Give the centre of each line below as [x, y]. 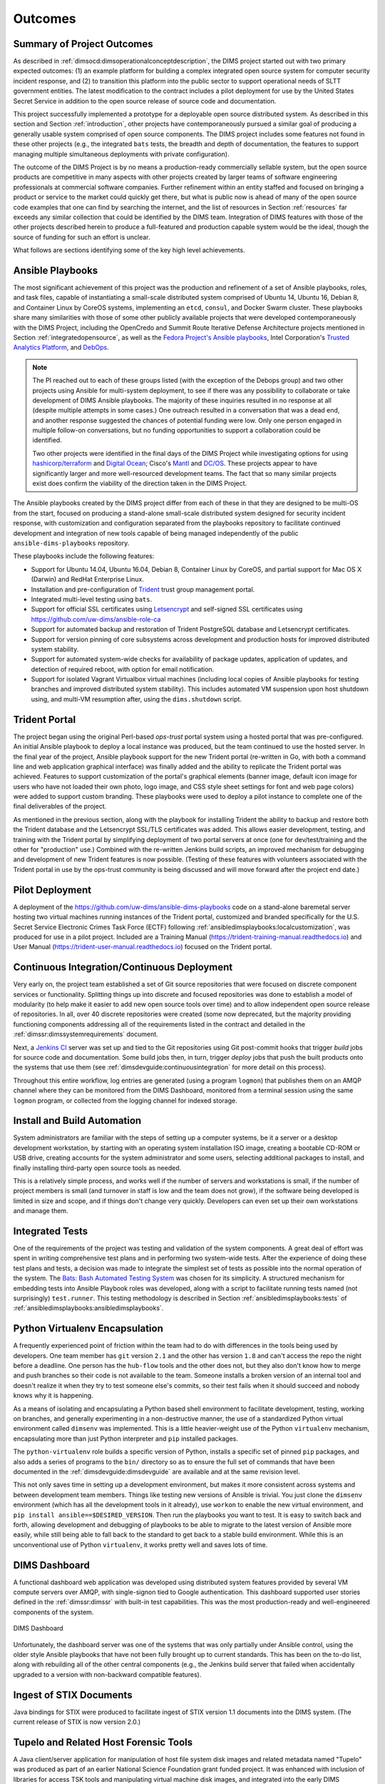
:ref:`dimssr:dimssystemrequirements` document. [86, 1034]
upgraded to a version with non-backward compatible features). [107, 1674]
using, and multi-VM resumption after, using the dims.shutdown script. [137, 699]
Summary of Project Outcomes [83, 44]
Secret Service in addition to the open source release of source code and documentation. [145, 101]
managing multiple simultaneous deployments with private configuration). [121, 154]
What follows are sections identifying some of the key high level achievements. [129, 250]
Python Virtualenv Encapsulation [88, 1328]
